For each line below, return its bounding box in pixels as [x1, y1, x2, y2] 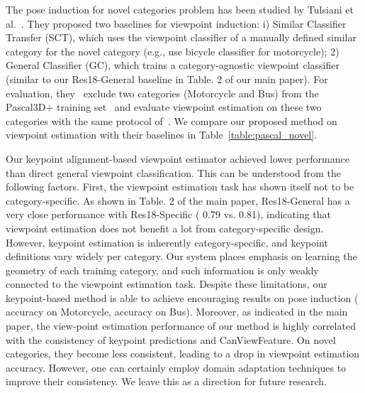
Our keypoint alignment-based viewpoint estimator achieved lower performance [6, 151, 349, 166]
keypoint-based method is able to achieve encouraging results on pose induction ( [6, 290, 359, 305]
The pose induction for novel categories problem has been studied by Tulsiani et [6, 2, 354, 16]
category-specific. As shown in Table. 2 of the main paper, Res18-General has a [6, 193, 350, 208]
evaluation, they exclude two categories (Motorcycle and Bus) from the [6, 85, 319, 100]
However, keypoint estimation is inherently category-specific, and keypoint [6, 235, 328, 249]
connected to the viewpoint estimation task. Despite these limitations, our [6, 276, 327, 291]
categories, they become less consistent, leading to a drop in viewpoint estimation [6, 346, 360, 361]
